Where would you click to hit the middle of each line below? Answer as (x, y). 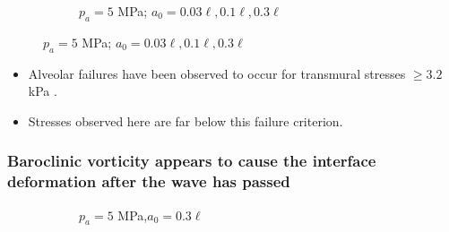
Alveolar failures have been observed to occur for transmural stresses (217, 73)
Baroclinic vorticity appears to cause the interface (192, 161)
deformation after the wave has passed (149, 181)
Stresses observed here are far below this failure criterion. (186, 120)
